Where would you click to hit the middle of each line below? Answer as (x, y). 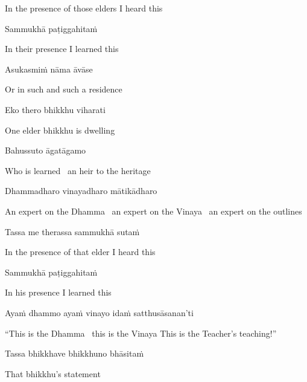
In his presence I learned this (58, 292)
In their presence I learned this (62, 49)
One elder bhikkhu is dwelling (60, 130)
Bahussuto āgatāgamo (46, 150)
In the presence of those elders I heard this (84, 8)
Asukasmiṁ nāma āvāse (49, 69)
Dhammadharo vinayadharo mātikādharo (81, 191)
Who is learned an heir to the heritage (78, 170)
